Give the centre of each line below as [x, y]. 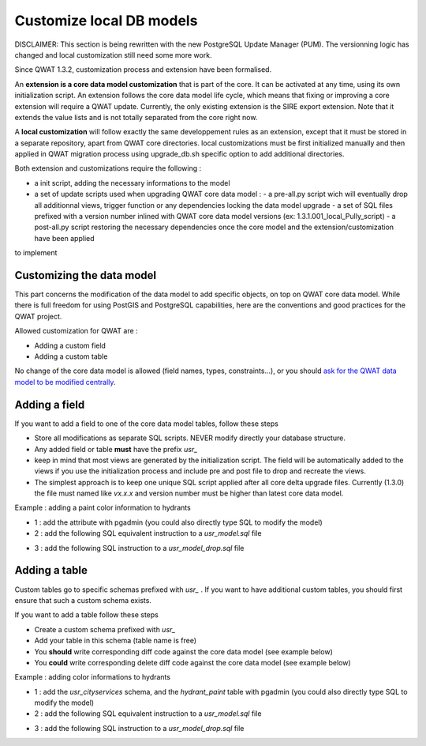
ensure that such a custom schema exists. [83, 600]
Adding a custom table [71, 356]
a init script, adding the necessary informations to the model [132, 183]
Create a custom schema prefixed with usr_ [105, 629]
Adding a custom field [70, 345]
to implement [36, 253]
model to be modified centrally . [65, 382]
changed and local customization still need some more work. [113, 55]
